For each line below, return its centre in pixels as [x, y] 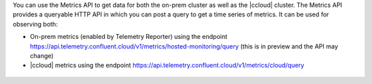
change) [42, 55]
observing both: [35, 24]
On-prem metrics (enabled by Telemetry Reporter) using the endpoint [128, 37]
